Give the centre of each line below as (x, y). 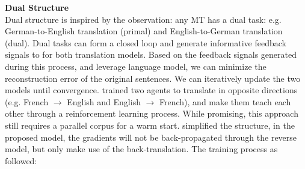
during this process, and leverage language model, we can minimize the (136, 66)
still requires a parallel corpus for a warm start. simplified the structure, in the (150, 125)
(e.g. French (27, 101)
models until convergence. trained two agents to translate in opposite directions (151, 90)
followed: (21, 160)
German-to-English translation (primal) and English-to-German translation (144, 31)
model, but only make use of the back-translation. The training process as (141, 149)
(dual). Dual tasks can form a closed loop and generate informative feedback (146, 42)
